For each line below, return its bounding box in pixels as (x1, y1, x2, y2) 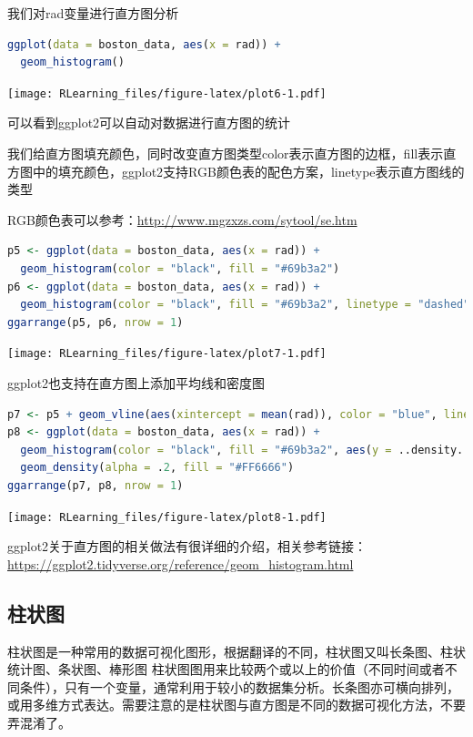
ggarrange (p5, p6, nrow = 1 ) (7, 315, 184, 329)
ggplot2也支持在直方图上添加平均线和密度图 (7, 374, 266, 393)
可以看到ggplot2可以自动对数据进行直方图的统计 (7, 113, 291, 132)
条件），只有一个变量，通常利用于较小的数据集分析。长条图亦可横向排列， (19, 677, 459, 696)
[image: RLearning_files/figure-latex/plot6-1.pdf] (7, 87, 327, 100)
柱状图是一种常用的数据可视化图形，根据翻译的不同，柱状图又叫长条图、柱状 (7, 641, 466, 660)
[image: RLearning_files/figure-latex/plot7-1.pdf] (7, 347, 327, 361)
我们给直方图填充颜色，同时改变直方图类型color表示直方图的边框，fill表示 (7, 144, 444, 163)
